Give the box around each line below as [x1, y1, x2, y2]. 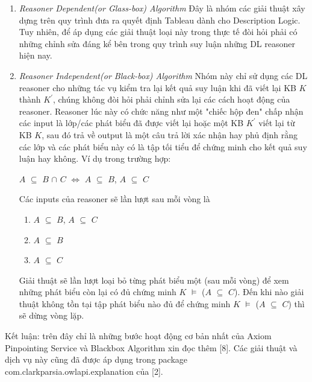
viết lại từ [258, 116, 295, 129]
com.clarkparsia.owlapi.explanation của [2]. [5, 364, 163, 377]
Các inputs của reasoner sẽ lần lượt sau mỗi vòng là [19, 193, 210, 205]
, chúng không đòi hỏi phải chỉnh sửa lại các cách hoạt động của [52, 93, 290, 106]
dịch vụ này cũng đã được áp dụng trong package [5, 353, 188, 366]
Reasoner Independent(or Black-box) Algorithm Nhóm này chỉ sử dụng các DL [19, 69, 308, 81]
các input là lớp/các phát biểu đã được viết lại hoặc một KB [19, 116, 244, 129]
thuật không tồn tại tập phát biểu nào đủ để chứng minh [19, 297, 231, 310]
